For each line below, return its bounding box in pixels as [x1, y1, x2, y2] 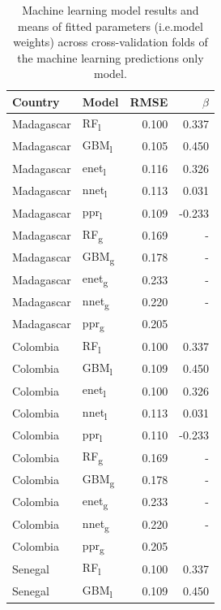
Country [12, 93, 60, 110]
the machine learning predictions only [17, 49, 204, 66]
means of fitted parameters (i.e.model [18, 17, 203, 34]
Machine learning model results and [22, 2, 199, 18]
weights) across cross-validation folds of [13, 33, 208, 50]
